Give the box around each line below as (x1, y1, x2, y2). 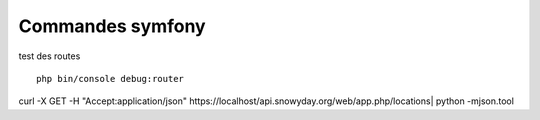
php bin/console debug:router (36, 73, 185, 84)
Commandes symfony (18, 15, 206, 37)
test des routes (18, 50, 81, 62)
